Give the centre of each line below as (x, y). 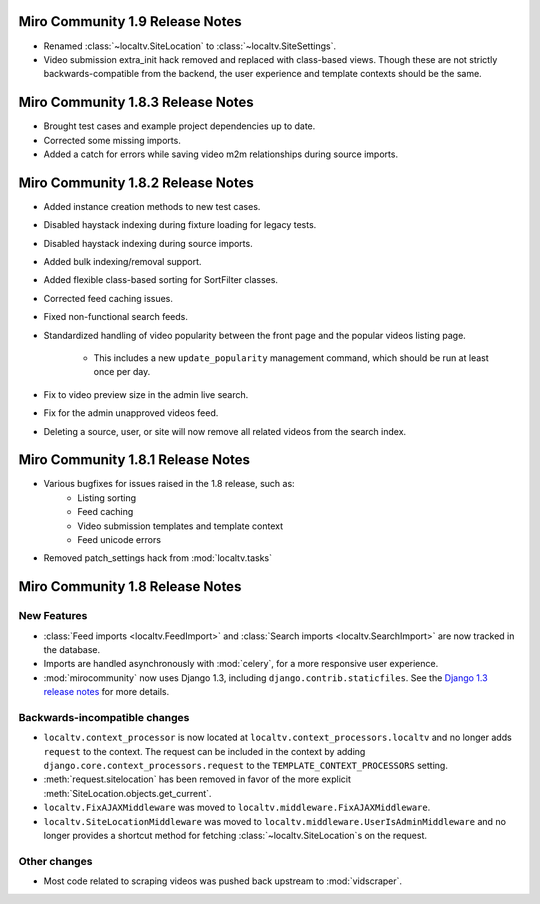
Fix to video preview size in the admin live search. (146, 394)
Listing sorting (107, 497)
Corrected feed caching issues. (108, 298)
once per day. (122, 372)
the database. (72, 649)
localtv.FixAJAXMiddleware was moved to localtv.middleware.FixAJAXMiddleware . (237, 807)
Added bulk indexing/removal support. (122, 262)
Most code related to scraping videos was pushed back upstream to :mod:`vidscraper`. (223, 881)
